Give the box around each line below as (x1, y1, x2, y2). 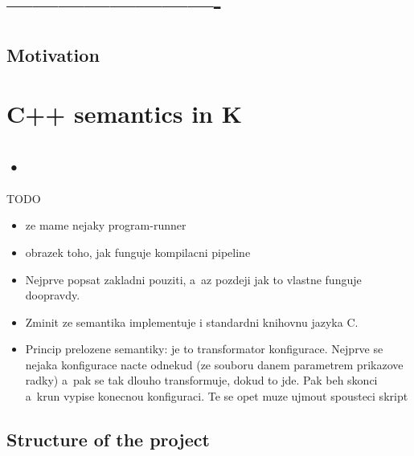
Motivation (6, 42, 100, 67)
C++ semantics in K (6, 97, 242, 130)
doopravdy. (25, 287, 80, 303)
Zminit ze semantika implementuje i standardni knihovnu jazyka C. (25, 313, 359, 330)
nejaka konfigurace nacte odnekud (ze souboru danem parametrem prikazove (25, 356, 404, 373)
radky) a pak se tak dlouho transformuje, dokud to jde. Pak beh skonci (25, 372, 378, 389)
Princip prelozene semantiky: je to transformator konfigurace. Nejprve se (25, 340, 383, 357)
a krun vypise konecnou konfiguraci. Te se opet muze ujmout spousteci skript (25, 388, 408, 405)
